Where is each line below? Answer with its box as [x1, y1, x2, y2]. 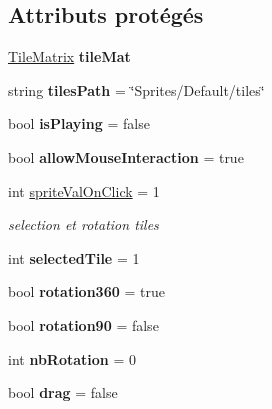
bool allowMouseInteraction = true [8, 146, 244, 167]
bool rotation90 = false [8, 314, 159, 335]
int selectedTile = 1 [8, 247, 140, 268]
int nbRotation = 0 [8, 348, 137, 369]
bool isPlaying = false [8, 113, 150, 134]
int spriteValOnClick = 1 [8, 180, 160, 201]
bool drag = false [8, 382, 118, 403]
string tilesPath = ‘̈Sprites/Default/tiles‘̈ [8, 79, 265, 100]
